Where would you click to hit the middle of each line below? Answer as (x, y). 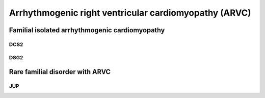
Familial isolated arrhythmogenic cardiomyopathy (87, 30)
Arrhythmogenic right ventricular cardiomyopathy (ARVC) (130, 13)
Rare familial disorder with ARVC (60, 72)
